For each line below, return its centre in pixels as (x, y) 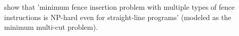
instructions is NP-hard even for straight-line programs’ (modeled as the (118, 17)
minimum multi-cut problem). (51, 27)
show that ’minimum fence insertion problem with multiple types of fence (120, 7)
